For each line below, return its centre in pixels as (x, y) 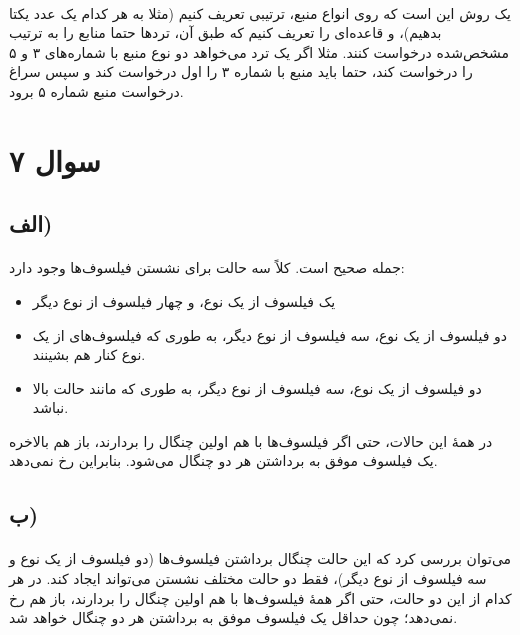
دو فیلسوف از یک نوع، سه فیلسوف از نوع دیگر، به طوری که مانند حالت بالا (257, 387)
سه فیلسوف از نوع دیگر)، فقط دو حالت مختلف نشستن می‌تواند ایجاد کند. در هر (248, 578)
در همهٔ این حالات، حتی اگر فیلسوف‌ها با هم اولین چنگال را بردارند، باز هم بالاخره (251, 440)
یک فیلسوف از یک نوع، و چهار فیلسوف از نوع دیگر (184, 300)
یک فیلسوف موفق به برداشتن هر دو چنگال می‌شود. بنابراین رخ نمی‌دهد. (223, 460)
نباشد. (50, 407)
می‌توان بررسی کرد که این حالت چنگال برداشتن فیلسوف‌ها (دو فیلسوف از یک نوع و (260, 558)
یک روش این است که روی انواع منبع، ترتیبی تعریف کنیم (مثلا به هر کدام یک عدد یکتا (260, 12)
